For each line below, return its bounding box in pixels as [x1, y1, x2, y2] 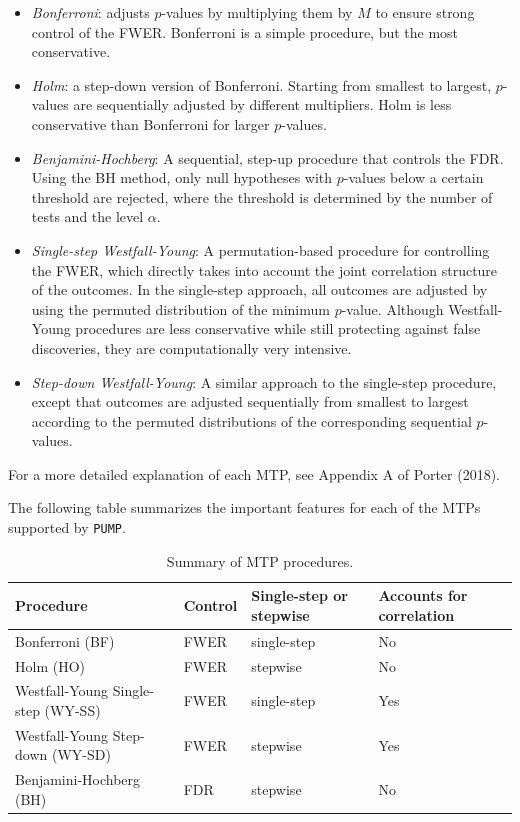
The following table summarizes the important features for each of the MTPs [8, 497, 481, 518]
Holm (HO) [15, 655, 85, 676]
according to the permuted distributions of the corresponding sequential [31, 410, 472, 431]
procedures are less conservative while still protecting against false [75, 318, 481, 339]
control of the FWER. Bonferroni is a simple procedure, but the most [31, 21, 459, 42]
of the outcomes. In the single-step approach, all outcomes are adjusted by [31, 279, 488, 300]
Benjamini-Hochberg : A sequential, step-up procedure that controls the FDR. [31, 147, 504, 168]
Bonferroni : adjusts [31, 2, 150, 22]
